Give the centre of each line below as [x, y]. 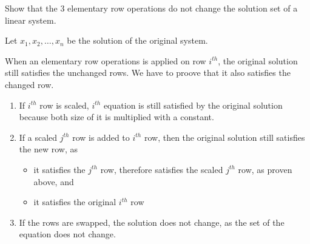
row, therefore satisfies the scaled [162, 169]
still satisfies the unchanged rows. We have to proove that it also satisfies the [148, 73]
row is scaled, [64, 105]
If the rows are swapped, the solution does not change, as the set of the [152, 222]
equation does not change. [67, 234]
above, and [54, 181]
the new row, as [48, 149]
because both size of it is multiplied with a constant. [116, 117]
